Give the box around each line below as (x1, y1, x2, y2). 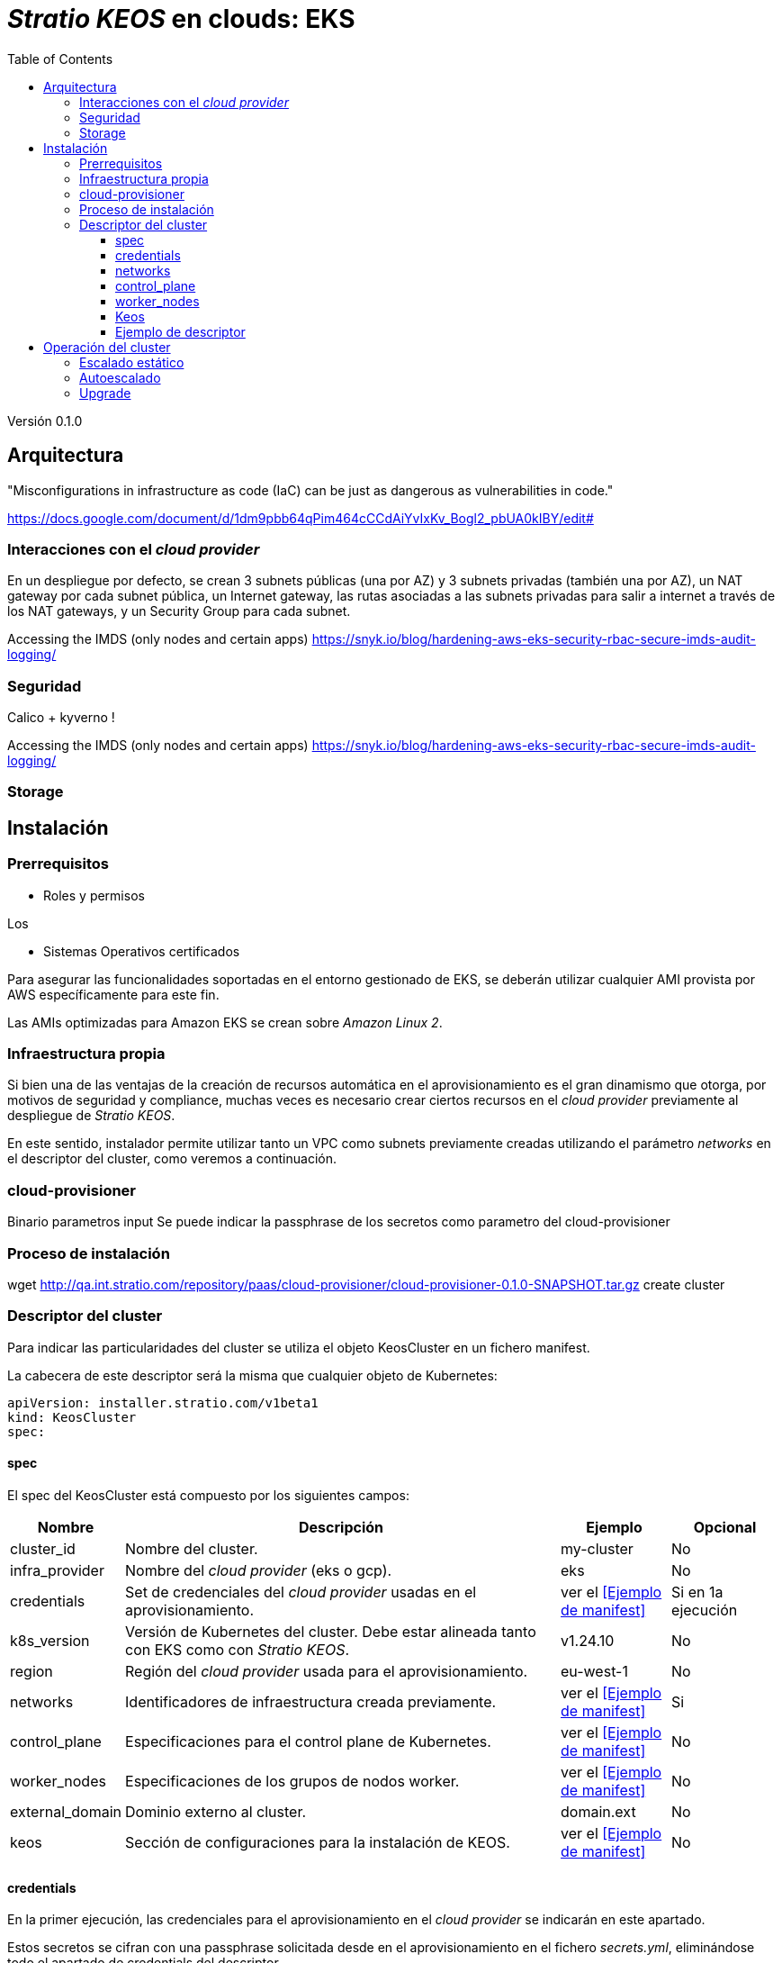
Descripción (299, 1517, 384, 1536)
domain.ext (561, 1802, 636, 1821)
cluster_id (10, 1539, 76, 1558)
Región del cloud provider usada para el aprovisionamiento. (125, 1661, 528, 1680)
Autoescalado (79, 369, 161, 385)
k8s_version (10, 1631, 90, 1650)
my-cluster (561, 1539, 634, 1558)
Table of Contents (7, 50, 113, 67)
